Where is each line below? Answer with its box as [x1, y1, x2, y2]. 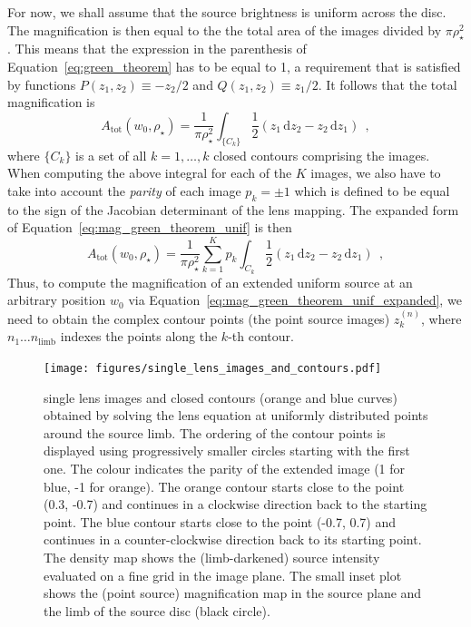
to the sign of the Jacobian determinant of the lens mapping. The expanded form [7, 200, 459, 219]
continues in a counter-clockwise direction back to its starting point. [44, 530, 422, 549]
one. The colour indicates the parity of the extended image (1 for [44, 458, 406, 477]
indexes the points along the [60, 327, 218, 346]
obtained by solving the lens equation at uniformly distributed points [44, 406, 428, 425]
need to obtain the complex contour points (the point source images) [7, 309, 390, 328]
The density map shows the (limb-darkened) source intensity [44, 547, 380, 566]
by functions [7, 74, 76, 93]
